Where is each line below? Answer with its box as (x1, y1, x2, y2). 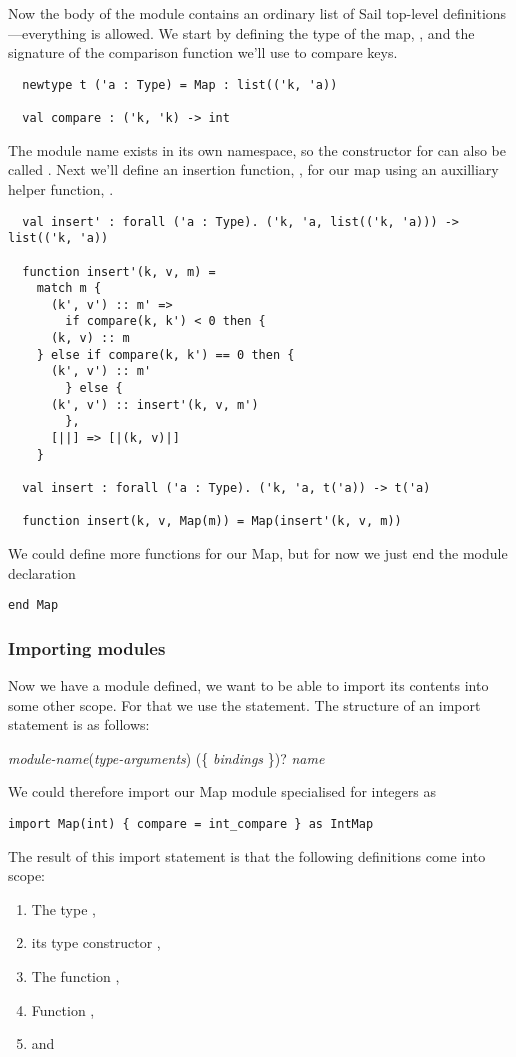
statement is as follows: (8, 714, 150, 735)
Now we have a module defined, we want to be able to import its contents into (8, 675, 489, 696)
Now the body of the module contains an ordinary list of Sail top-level (8, 3, 439, 23)
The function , (31, 966, 120, 987)
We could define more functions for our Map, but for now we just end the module (8, 543, 508, 563)
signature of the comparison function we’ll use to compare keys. (8, 42, 398, 63)
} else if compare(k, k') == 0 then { (36, 347, 295, 362)
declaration (8, 562, 76, 583)
